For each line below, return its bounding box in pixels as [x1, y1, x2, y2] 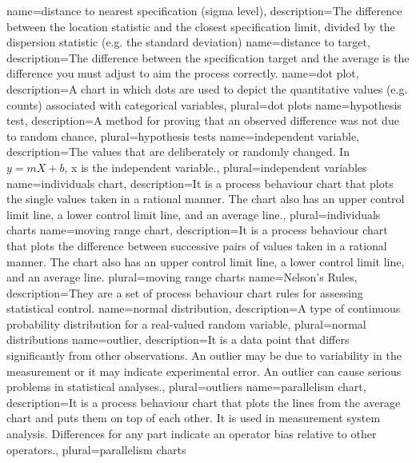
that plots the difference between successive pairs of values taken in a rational [6, 237, 387, 253]
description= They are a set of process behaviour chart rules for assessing [6, 284, 363, 301]
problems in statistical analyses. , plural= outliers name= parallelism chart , [6, 378, 366, 395]
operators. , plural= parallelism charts [6, 441, 186, 457]
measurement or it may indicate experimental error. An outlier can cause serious [6, 362, 402, 379]
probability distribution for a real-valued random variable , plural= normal [6, 315, 366, 332]
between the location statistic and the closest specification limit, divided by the [6, 18, 395, 34]
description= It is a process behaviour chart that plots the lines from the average [6, 393, 401, 410]
